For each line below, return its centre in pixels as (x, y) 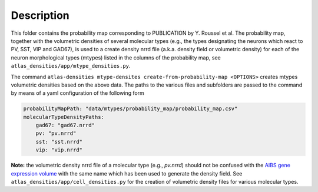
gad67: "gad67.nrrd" (65, 125)
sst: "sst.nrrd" (59, 142)
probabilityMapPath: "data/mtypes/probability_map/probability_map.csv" (130, 109)
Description (40, 15)
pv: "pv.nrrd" (56, 133)
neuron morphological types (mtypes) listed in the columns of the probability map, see (116, 57)
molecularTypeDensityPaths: (64, 117)
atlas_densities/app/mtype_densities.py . (71, 66)
